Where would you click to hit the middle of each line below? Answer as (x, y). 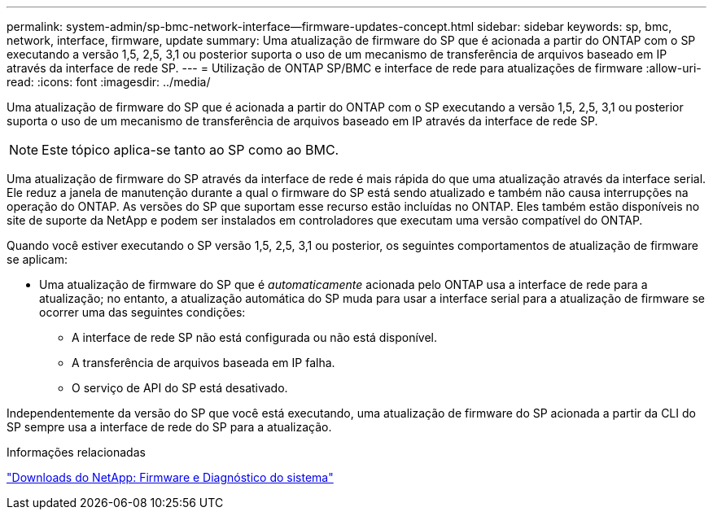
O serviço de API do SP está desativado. (180, 388)
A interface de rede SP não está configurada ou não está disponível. (254, 337)
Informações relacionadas (76, 452)
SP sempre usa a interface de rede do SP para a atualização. (169, 427)
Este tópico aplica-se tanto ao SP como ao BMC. (190, 150)
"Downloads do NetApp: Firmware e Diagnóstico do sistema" (170, 477)
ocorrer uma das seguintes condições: (142, 312)
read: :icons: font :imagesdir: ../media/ (109, 82)
